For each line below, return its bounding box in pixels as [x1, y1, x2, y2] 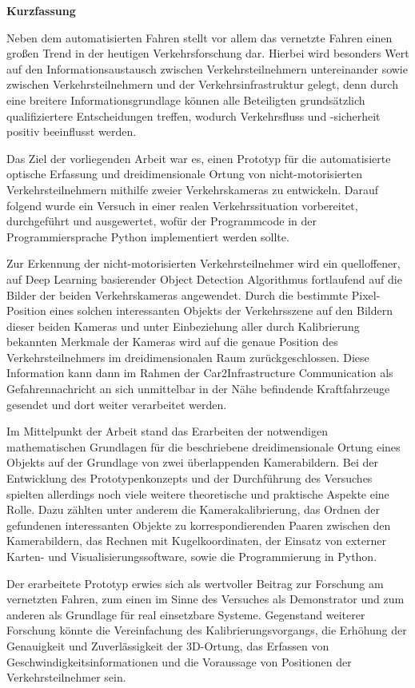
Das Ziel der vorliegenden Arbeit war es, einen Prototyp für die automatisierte [6, 149, 391, 166]
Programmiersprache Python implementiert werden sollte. [6, 228, 289, 245]
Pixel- [351, 286, 381, 303]
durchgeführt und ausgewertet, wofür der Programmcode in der [6, 213, 317, 229]
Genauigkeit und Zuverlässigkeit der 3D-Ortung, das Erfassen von [6, 637, 329, 654]
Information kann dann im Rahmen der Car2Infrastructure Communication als [6, 364, 393, 381]
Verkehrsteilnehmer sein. [6, 669, 126, 686]
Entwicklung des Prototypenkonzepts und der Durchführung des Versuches [6, 470, 373, 487]
